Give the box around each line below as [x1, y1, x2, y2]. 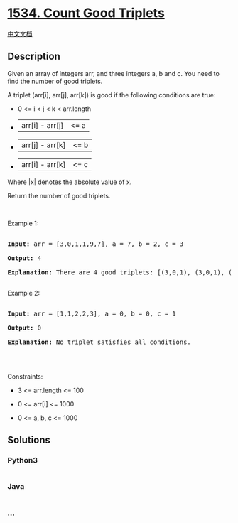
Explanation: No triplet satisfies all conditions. [7, 338, 192, 346]
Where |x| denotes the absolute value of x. [7, 178, 132, 186]
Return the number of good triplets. [7, 191, 112, 200]
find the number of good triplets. [7, 77, 103, 85]
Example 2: [7, 289, 40, 297]
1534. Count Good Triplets [7, 5, 165, 21]
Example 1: [7, 219, 39, 227]
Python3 [7, 455, 38, 465]
